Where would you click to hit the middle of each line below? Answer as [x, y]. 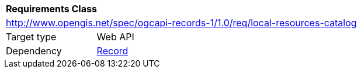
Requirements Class [51, 9]
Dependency [34, 51]
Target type [31, 37]
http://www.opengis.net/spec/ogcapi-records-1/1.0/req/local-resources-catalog [181, 23]
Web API [115, 37]
